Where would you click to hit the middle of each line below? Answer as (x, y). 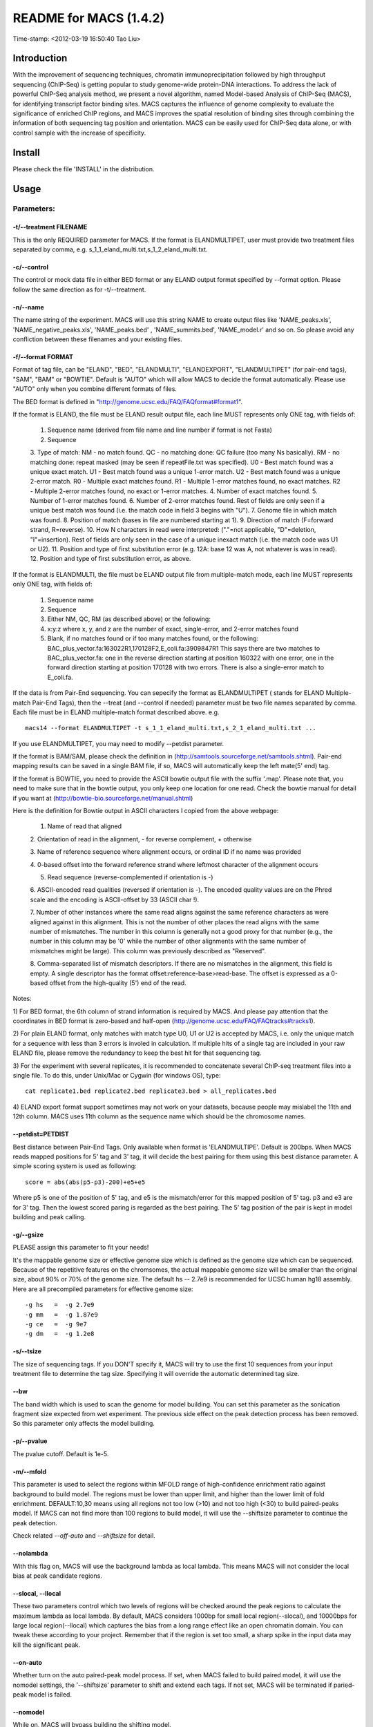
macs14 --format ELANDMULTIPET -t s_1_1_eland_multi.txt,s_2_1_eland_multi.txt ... (171, 728)
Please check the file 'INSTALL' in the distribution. (84, 169)
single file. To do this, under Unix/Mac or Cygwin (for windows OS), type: (117, 1076)
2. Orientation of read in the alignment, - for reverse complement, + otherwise (141, 839)
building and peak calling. (49, 1216)
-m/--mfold (30, 1471)
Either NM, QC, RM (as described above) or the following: (129, 619)
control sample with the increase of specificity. (79, 133)
